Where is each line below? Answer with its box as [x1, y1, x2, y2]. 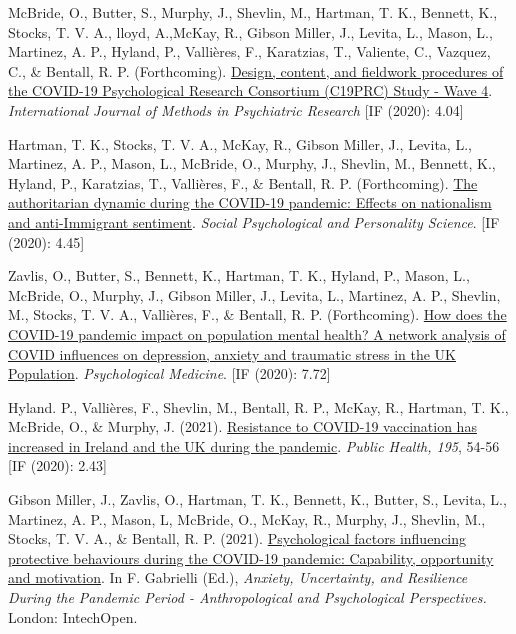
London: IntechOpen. [8, 606, 138, 627]
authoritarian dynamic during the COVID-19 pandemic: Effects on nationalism [8, 192, 492, 213]
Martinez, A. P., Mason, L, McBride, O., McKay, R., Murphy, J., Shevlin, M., [8, 508, 486, 529]
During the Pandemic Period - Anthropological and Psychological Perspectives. [8, 587, 487, 608]
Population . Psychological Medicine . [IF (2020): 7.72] [8, 363, 331, 384]
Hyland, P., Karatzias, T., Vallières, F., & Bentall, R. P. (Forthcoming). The [8, 172, 478, 193]
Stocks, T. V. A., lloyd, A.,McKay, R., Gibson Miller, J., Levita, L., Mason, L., [8, 21, 493, 42]
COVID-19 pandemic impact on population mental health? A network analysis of [8, 323, 506, 344]
